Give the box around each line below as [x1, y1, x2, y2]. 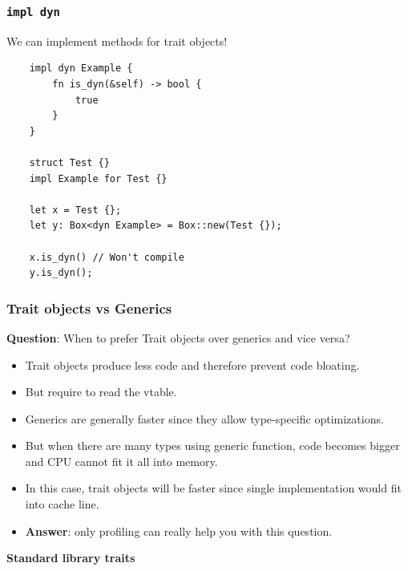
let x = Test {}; [29, 204, 122, 216]
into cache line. [25, 496, 99, 512]
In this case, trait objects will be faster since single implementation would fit [25, 480, 402, 496]
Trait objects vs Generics [6, 298, 172, 318]
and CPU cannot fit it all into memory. [25, 452, 218, 469]
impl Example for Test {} [29, 172, 168, 184]
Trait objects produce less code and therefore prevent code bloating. [25, 356, 360, 373]
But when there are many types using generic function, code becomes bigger [25, 437, 400, 454]
